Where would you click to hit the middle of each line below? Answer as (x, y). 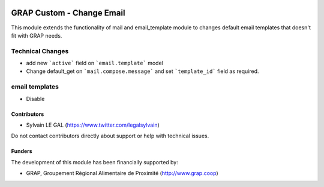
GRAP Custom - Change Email (68, 13)
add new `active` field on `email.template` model (94, 63)
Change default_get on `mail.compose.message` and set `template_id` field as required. (142, 71)
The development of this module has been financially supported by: (94, 162)
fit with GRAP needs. (37, 35)
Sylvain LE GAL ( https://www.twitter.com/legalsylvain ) (93, 125)
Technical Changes (40, 51)
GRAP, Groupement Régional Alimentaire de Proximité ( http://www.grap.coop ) (122, 173)
